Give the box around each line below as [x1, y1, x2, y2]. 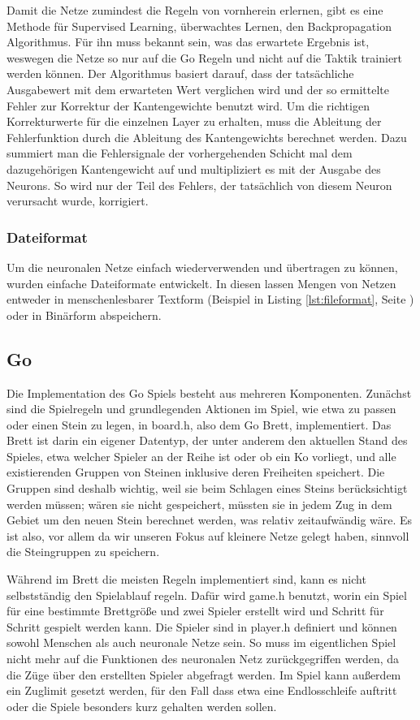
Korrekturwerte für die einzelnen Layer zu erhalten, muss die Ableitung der [6, 113, 382, 130]
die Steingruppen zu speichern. [6, 543, 160, 560]
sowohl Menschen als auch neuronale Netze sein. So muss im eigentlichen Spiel [6, 634, 396, 651]
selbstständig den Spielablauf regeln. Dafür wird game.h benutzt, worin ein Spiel [6, 586, 407, 603]
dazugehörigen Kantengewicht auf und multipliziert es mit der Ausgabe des [6, 160, 381, 177]
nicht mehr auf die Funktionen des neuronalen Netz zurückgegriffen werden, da [6, 650, 400, 667]
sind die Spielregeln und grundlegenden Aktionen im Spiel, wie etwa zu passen [6, 400, 396, 417]
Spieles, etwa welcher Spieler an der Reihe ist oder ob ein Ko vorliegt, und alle [6, 447, 396, 464]
